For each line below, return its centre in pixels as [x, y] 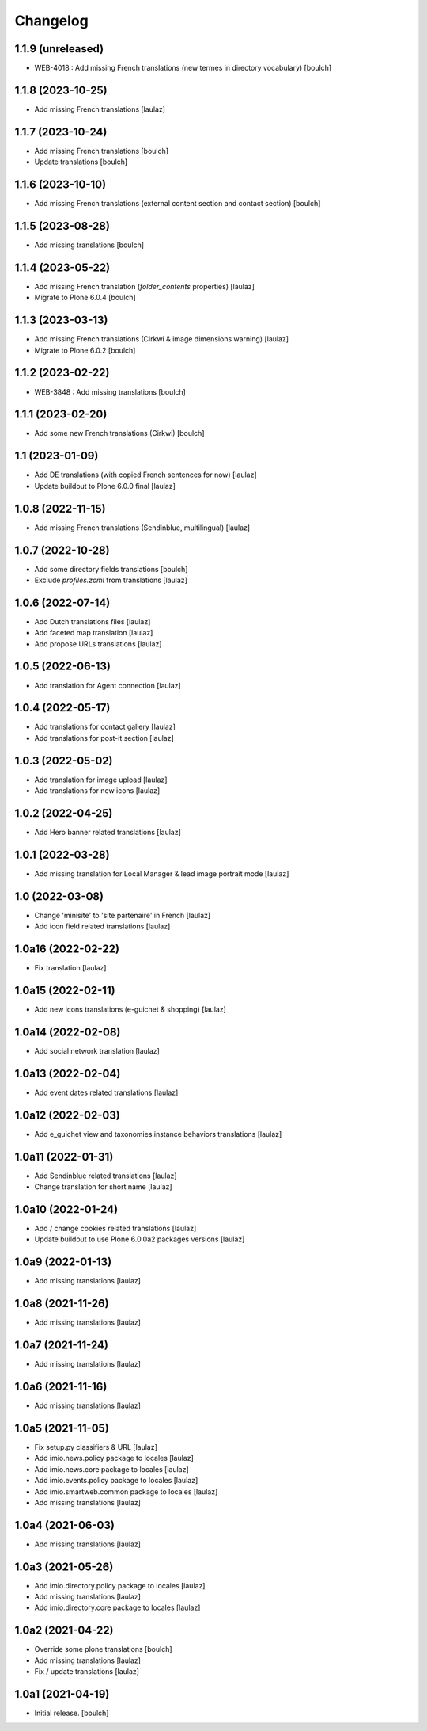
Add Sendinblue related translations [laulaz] [106, 1176]
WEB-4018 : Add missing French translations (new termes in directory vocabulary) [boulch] [183, 68]
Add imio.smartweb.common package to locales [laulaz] [126, 1491]
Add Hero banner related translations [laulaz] [108, 833]
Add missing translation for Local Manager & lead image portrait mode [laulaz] [162, 873]
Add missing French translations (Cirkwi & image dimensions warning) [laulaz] [161, 339]
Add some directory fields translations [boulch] [111, 569]
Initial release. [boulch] [72, 1713]
